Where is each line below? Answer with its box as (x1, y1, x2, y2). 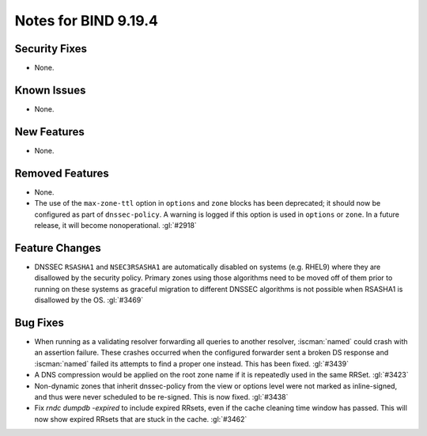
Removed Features (14, 166, 110, 180)
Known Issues (14, 83, 86, 97)
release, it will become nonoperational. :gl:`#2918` (34, 220, 197, 229)
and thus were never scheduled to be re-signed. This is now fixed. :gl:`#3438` (34, 392, 289, 401)
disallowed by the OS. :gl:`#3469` (34, 295, 144, 305)
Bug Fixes (14, 316, 65, 329)
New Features (14, 125, 85, 138)
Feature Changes (14, 241, 102, 255)
